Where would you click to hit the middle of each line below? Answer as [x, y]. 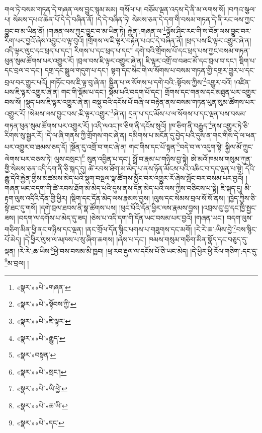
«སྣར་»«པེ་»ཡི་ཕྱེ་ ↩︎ [42, 388]
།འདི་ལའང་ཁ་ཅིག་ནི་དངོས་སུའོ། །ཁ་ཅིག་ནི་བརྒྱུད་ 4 [151, 124]
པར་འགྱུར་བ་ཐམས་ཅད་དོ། [36, 147]
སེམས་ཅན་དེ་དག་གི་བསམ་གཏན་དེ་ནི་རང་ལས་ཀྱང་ [194, 19]
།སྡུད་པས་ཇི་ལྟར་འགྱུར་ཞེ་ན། [57, 101]
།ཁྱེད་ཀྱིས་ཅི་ [242, 198]
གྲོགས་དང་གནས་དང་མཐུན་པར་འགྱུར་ [211, 92]
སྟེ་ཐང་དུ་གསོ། [21, 208]
